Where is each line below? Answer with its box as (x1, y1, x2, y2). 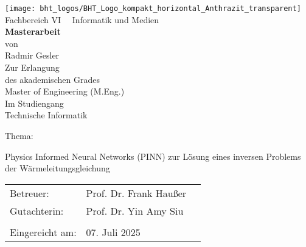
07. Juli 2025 (86, 224, 141, 239)
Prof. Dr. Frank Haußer (86, 185, 187, 200)
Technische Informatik (5, 109, 88, 121)
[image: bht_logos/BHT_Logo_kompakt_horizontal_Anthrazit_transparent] (5, 4, 301, 13)
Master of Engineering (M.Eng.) (5, 85, 125, 98)
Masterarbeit (5, 25, 61, 38)
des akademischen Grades (5, 73, 100, 85)
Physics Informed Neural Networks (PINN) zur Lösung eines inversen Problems (5, 149, 301, 162)
